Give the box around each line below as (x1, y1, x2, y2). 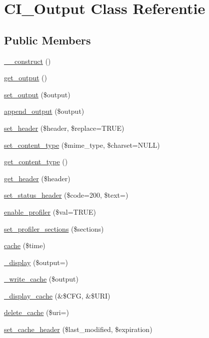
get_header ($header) (4, 173, 70, 183)
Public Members (4, 32, 91, 47)
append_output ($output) (4, 106, 84, 116)
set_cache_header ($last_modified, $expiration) (4, 324, 152, 335)
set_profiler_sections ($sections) (4, 223, 104, 234)
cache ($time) (4, 240, 45, 251)
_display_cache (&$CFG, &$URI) (4, 290, 110, 301)
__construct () (4, 55, 51, 66)
